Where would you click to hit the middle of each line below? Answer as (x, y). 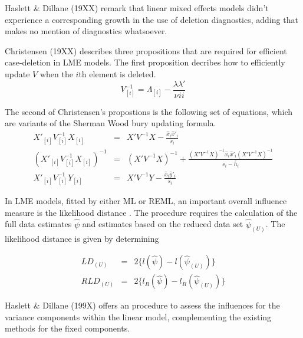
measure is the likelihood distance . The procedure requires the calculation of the (151, 212)
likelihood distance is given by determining (82, 238)
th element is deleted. (117, 73)
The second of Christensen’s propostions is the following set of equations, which (149, 111)
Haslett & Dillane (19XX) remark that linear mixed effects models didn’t (137, 8)
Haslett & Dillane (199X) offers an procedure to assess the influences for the (142, 305)
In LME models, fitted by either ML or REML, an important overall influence (146, 201)
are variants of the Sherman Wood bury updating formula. (111, 123)
